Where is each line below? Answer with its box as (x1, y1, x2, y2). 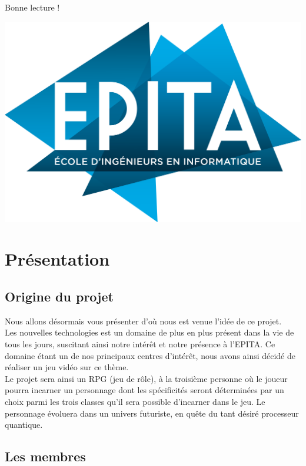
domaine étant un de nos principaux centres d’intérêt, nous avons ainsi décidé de (5, 349, 296, 361)
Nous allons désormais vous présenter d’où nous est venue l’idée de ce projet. (5, 314, 282, 327)
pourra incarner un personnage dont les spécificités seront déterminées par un (5, 384, 284, 396)
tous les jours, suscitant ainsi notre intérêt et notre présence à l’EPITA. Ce (5, 338, 275, 350)
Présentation (5, 247, 110, 271)
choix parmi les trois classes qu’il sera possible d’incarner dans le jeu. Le (5, 395, 265, 407)
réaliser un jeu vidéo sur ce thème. (5, 361, 129, 373)
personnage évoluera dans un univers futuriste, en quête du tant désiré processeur (5, 407, 299, 419)
